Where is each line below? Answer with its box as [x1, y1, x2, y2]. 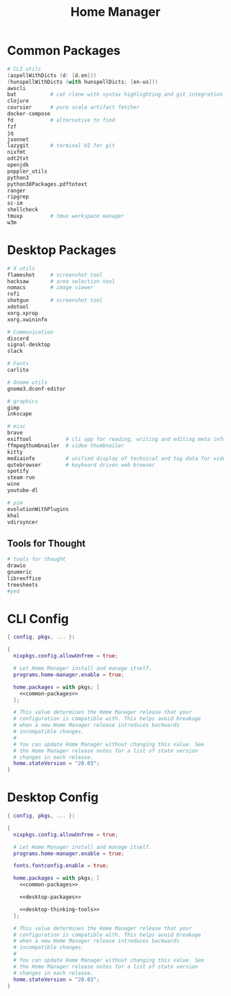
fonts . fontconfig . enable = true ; [13, 863, 109, 869]
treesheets [7, 581, 38, 588]
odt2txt [7, 155, 30, 162]
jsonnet [7, 136, 30, 143]
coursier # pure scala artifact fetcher [7, 104, 140, 111]
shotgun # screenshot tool [7, 297, 103, 304]
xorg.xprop [7, 310, 38, 316]
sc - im [7, 200, 23, 207]
